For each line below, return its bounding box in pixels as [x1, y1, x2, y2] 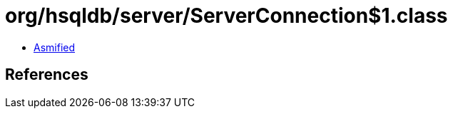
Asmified [34, 41, 76, 53]
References [5, 66, 88, 84]
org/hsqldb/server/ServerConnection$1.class [5, 4, 448, 28]
